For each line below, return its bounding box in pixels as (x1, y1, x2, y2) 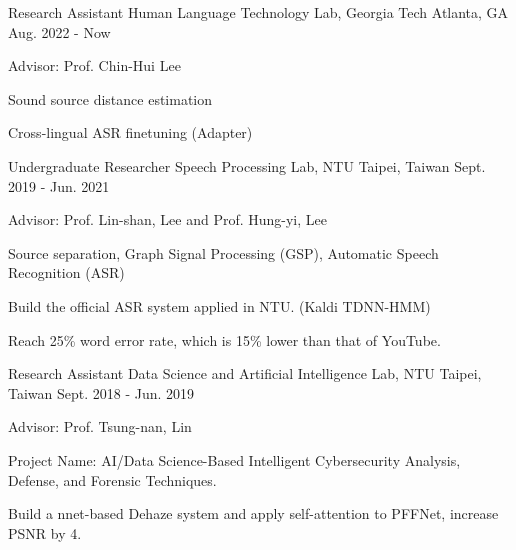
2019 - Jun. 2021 (8, 175, 110, 196)
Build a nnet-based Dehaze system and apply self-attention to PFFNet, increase (8, 503, 499, 524)
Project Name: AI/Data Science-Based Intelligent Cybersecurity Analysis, (8, 449, 461, 470)
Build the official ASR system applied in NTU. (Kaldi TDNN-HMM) (8, 295, 431, 316)
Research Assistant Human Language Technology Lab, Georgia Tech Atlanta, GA (8, 2, 509, 22)
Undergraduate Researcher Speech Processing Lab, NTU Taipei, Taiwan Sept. (8, 155, 486, 176)
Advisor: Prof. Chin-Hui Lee (8, 55, 181, 76)
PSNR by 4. (8, 522, 82, 543)
